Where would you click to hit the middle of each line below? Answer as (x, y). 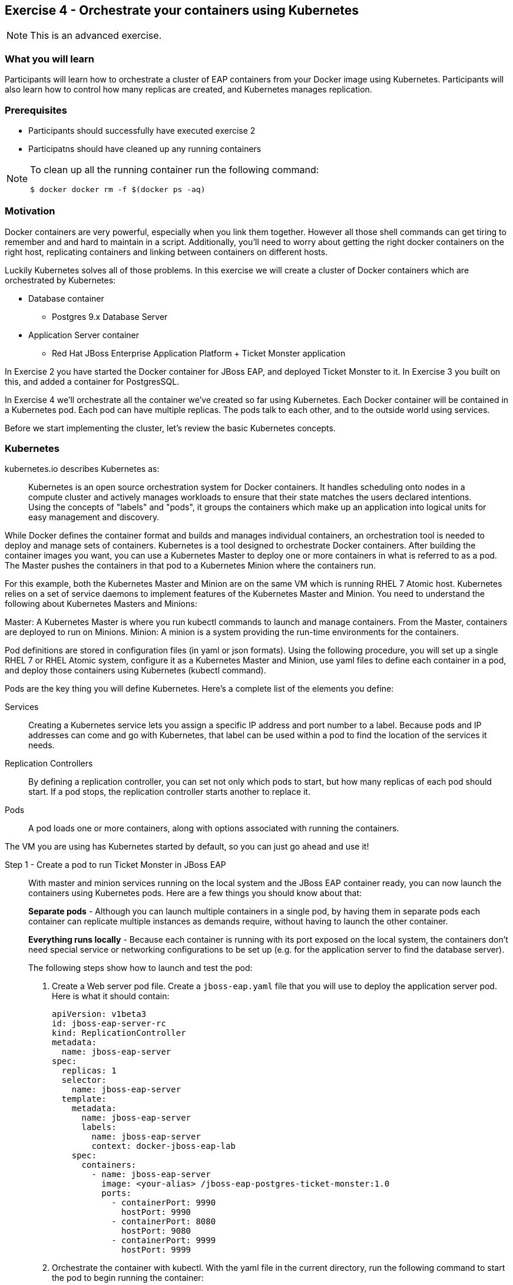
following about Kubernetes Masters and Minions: (101, 604)
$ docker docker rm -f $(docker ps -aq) (118, 189)
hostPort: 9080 (156, 1231)
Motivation (30, 211)
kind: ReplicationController (119, 1033)
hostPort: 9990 (156, 1212)
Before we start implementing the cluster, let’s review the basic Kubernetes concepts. (170, 428)
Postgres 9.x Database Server (110, 316)
